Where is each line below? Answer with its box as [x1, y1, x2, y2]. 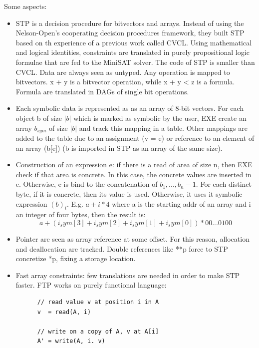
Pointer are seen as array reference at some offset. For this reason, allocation [15, 233, 250, 244]
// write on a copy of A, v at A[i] [37, 328, 159, 335]
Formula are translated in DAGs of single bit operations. [15, 86, 189, 96]
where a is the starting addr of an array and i [112, 198, 251, 209]
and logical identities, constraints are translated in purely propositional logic [15, 47, 250, 57]
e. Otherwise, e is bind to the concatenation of [15, 179, 158, 189]
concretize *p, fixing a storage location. [15, 253, 136, 264]
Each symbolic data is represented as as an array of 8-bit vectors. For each [15, 103, 244, 113]
